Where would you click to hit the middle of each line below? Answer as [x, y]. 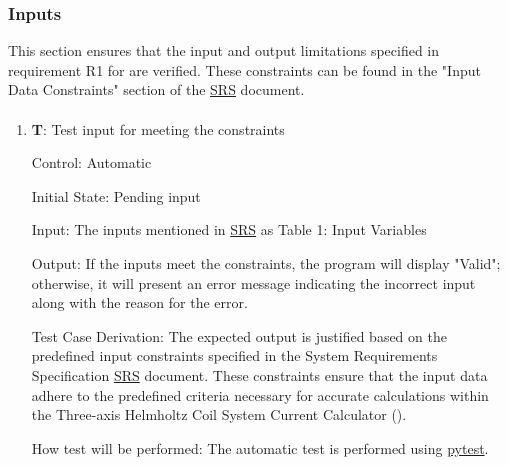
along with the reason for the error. [139, 302]
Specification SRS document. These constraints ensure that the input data [259, 374]
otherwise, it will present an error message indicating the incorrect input [253, 282]
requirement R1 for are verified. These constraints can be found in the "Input [244, 69]
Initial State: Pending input [116, 195]
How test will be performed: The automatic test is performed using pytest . [260, 447]
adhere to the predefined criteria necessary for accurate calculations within [260, 394]
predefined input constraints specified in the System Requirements [234, 355]
